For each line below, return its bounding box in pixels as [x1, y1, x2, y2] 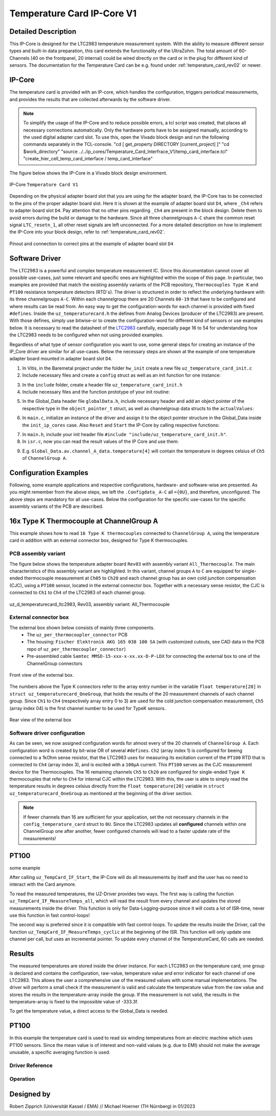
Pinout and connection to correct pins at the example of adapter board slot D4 [9, 241, 174, 247]
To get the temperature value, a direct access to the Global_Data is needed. [9, 1008, 169, 1014]
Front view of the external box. [9, 672, 74, 678]
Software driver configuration [9, 729, 85, 737]
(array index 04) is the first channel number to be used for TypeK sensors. [9, 705, 166, 711]
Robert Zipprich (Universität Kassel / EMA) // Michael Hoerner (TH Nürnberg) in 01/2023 [9, 1103, 195, 1109]
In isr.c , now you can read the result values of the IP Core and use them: [22, 438, 179, 445]
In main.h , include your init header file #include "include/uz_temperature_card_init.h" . [22, 431, 227, 437]
